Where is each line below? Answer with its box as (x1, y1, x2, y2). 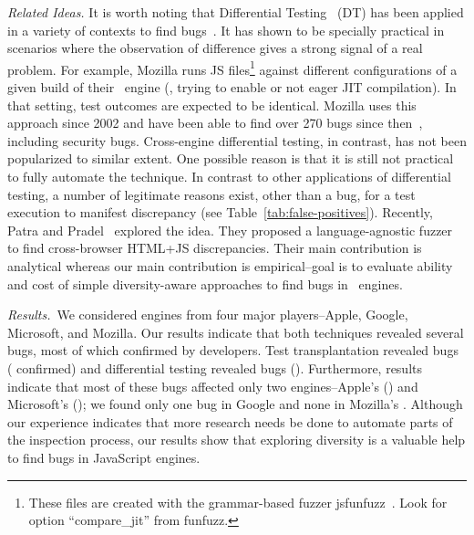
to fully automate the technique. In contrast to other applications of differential (7, 167, 451, 185)
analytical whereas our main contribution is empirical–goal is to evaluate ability (7, 256, 453, 275)
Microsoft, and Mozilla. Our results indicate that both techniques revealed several (7, 322, 464, 341)
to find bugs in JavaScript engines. (7, 447, 201, 467)
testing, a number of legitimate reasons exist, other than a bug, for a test (7, 184, 416, 204)
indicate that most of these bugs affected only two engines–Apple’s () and (7, 376, 418, 395)
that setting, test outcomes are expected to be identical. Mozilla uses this (7, 95, 417, 114)
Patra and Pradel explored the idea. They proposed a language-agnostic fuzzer (7, 220, 453, 239)
